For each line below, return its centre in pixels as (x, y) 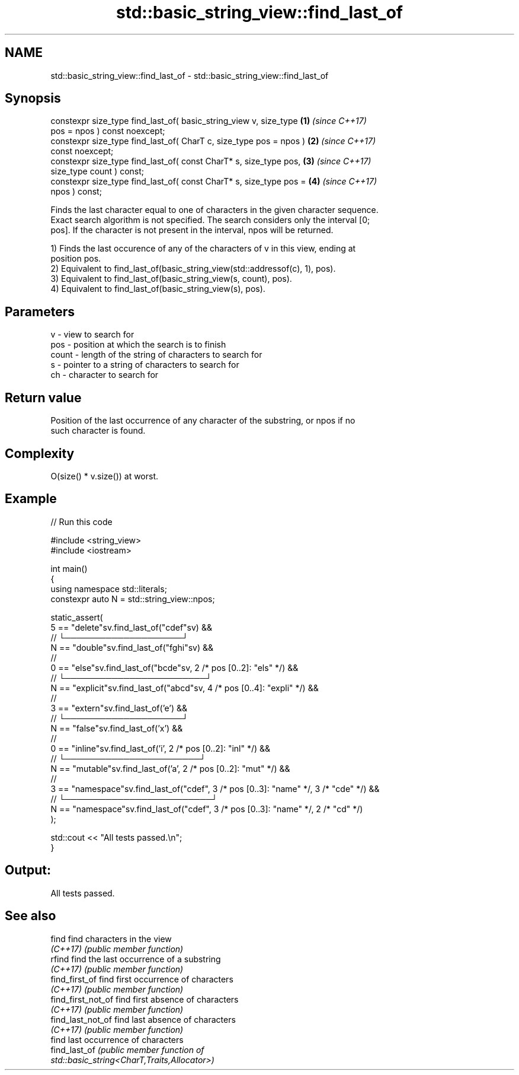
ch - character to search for (105, 375)
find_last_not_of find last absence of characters (143, 1019)
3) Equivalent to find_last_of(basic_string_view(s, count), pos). (171, 279)
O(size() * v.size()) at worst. (105, 476)
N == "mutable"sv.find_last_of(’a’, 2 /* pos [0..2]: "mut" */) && (170, 768)
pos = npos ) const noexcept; (108, 131)
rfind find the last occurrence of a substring (136, 959)
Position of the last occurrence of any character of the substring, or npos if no (203, 421)
